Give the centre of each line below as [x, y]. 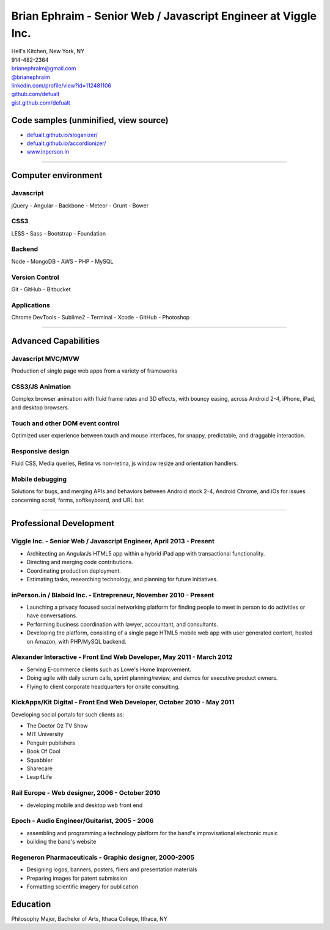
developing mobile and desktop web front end [85, 805]
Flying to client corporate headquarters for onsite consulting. [103, 686]
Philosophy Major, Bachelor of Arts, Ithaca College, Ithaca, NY [89, 918]
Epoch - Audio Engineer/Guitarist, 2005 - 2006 [82, 821]
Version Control [35, 277]
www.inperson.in [48, 152]
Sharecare [40, 768]
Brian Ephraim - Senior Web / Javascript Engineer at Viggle [164, 16]
